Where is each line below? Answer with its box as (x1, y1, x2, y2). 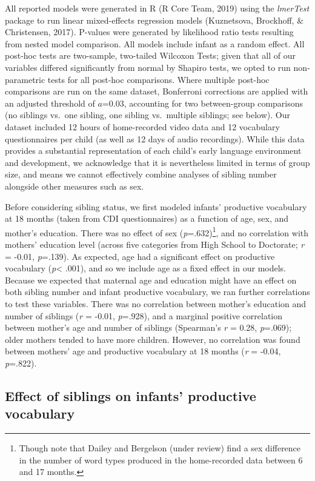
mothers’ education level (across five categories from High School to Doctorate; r (5, 237, 305, 250)
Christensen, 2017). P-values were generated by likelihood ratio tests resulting (5, 25, 294, 38)
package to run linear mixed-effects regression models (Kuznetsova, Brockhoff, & (5, 13, 304, 26)
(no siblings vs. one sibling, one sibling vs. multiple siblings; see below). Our (5, 108, 290, 121)
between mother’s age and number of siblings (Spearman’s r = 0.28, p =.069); (5, 321, 292, 334)
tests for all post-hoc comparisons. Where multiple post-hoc (47, 73, 270, 85)
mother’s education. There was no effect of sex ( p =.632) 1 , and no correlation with (5, 224, 309, 239)
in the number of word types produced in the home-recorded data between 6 (19, 453, 303, 466)
